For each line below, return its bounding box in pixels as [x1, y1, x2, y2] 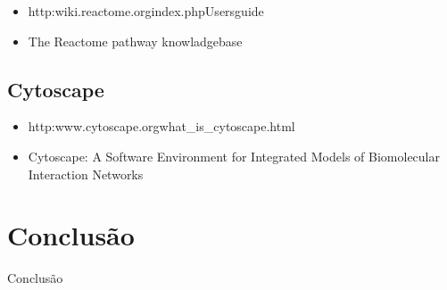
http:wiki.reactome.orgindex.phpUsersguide [28, 2, 264, 20]
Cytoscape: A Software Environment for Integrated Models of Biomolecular [28, 146, 440, 165]
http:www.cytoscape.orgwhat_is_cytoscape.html [28, 117, 295, 136]
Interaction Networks [28, 164, 144, 183]
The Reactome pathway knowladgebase [28, 31, 243, 50]
